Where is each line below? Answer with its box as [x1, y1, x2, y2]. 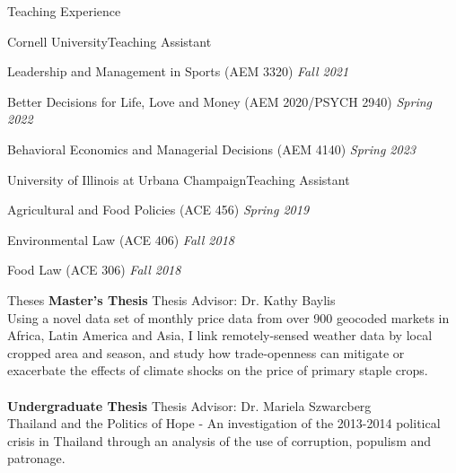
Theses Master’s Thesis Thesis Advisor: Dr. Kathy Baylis [7, 290, 336, 309]
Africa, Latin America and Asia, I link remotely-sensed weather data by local [7, 326, 433, 345]
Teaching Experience [7, 2, 121, 20]
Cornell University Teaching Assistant [7, 31, 212, 50]
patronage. [7, 449, 66, 468]
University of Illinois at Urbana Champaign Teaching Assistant [7, 170, 350, 188]
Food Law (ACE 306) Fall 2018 [7, 260, 181, 279]
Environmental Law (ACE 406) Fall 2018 [7, 230, 234, 249]
